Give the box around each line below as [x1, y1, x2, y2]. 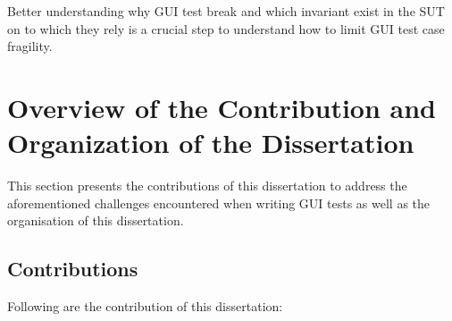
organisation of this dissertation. [7, 211, 184, 230]
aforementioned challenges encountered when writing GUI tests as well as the [7, 193, 431, 212]
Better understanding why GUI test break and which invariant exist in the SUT [7, 2, 445, 20]
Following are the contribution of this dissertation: [7, 297, 283, 316]
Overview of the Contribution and [7, 89, 437, 125]
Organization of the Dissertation [7, 124, 414, 161]
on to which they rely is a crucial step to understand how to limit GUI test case [7, 19, 445, 38]
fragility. [7, 37, 53, 55]
